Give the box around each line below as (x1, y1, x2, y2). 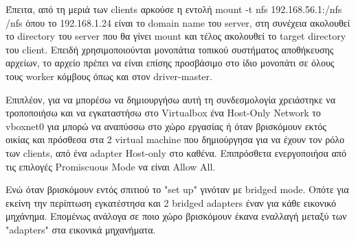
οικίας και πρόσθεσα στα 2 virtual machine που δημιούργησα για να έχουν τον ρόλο (5, 132, 344, 147)
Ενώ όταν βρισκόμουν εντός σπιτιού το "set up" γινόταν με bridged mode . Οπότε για (5, 182, 349, 196)
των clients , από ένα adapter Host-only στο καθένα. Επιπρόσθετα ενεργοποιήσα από (5, 145, 346, 160)
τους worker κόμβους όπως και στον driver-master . (5, 68, 212, 83)
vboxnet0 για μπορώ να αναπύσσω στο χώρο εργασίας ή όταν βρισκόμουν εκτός (5, 118, 326, 133)
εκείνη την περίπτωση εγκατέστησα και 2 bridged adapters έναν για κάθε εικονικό (5, 195, 336, 210)
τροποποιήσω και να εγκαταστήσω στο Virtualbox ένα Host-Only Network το (5, 105, 321, 120)
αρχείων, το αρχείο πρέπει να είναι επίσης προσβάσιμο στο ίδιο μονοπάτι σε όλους (5, 55, 335, 70)
